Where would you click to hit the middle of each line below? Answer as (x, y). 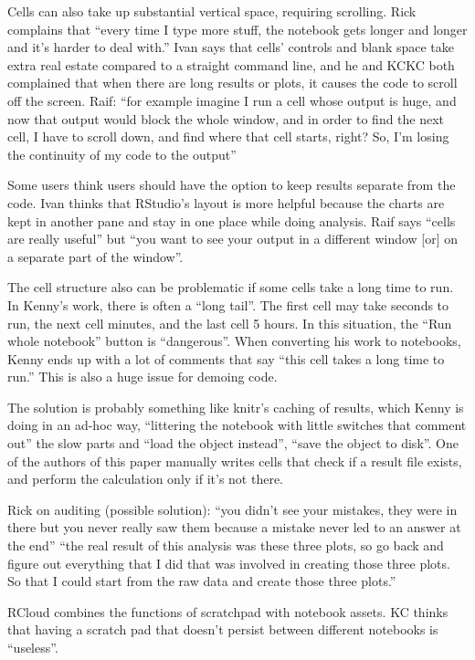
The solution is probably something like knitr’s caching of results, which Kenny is (236, 407)
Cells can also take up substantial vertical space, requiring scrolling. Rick (212, 11)
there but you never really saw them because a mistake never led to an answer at (234, 527)
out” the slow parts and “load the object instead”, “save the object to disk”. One (233, 443)
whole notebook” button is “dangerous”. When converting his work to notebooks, (234, 341)
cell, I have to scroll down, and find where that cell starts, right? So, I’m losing (228, 136)
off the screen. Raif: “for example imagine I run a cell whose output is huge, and (232, 100)
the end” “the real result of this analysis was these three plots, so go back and (226, 545)
